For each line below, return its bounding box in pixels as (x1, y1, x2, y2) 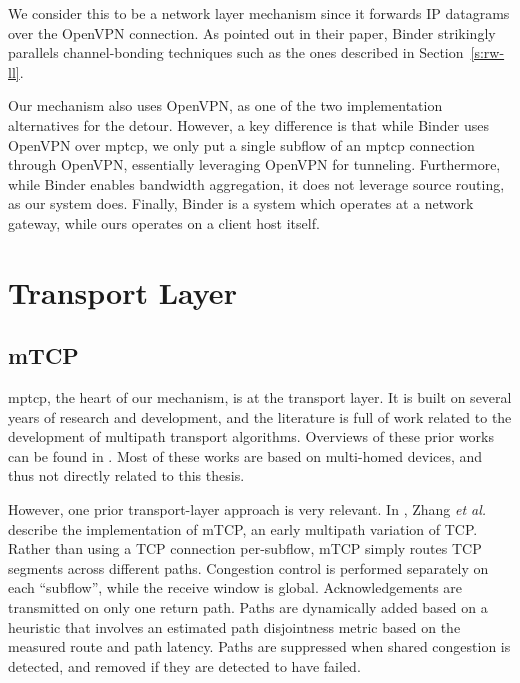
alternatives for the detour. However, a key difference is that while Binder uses (8, 114, 489, 135)
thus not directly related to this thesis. (8, 465, 245, 486)
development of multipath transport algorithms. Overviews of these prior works (8, 426, 495, 447)
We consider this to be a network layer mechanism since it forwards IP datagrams (8, 3, 510, 23)
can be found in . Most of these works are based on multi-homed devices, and (8, 445, 483, 466)
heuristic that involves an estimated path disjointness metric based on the (8, 616, 461, 637)
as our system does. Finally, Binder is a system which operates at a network (8, 193, 474, 214)
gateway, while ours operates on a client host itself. (8, 212, 320, 233)
